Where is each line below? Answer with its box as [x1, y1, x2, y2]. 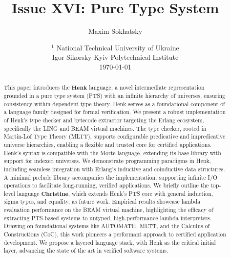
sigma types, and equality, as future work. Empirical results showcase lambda [3, 197, 201, 206]
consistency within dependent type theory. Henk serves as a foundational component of [3, 99, 225, 108]
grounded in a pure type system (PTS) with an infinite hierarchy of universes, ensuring [3, 91, 226, 99]
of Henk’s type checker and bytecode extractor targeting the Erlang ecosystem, [3, 116, 205, 124]
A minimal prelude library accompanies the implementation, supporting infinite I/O [3, 173, 218, 181]
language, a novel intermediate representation [89, 83, 205, 92]
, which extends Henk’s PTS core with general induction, [68, 189, 213, 197]
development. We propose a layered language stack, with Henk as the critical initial [3, 238, 216, 246]
